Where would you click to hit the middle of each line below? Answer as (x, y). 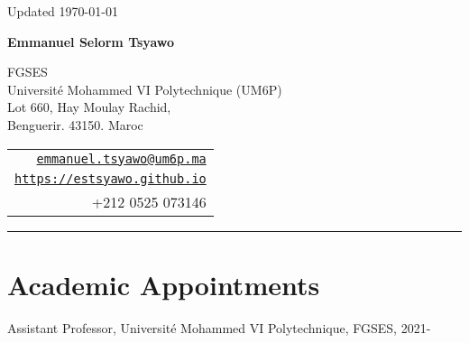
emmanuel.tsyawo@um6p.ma (121, 158)
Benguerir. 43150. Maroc (75, 124)
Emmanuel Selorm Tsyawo (91, 41)
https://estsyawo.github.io (110, 178)
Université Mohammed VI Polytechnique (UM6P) (145, 89)
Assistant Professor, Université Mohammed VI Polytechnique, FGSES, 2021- (219, 327)
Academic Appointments (164, 284)
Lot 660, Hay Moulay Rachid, (89, 107)
